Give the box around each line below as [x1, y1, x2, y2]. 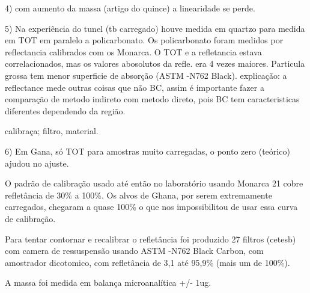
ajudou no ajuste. [5, 156, 69, 169]
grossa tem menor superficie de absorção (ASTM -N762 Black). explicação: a [5, 69, 287, 81]
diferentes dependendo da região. [5, 104, 126, 117]
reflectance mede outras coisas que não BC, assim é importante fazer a [5, 81, 264, 93]
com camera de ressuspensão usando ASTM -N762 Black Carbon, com [5, 244, 264, 257]
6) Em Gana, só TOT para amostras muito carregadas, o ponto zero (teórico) [5, 144, 290, 157]
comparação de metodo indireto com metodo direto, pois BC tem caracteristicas [5, 93, 300, 105]
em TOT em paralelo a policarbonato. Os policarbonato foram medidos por [5, 34, 284, 46]
